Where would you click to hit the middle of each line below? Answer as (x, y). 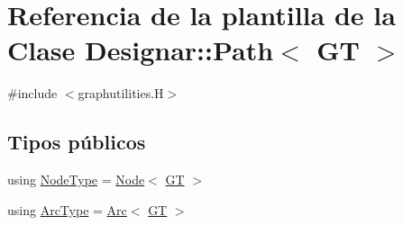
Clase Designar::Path (141, 50)
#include (32, 93)
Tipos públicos (77, 142)
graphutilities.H (121, 93)
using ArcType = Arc (67, 209)
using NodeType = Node (76, 180)
